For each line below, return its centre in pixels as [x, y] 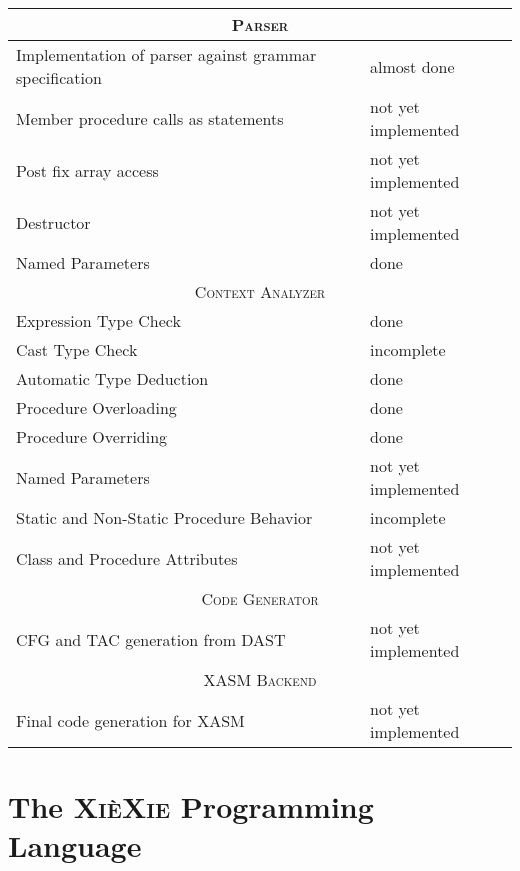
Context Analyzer [260, 291]
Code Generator [260, 598]
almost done [412, 66]
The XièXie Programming [191, 806]
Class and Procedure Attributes [127, 558]
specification [59, 77]
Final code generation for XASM [130, 720]
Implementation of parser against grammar [166, 54]
